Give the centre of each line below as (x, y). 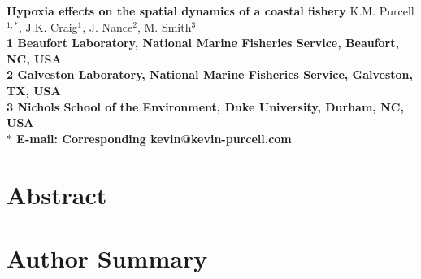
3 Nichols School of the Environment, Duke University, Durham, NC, (205, 106)
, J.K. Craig (48, 26)
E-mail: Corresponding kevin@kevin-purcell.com (154, 138)
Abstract (57, 194)
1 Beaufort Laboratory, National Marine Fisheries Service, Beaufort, (203, 43)
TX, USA (34, 90)
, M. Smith (164, 26)
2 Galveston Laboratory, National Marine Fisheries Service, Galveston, (210, 74)
